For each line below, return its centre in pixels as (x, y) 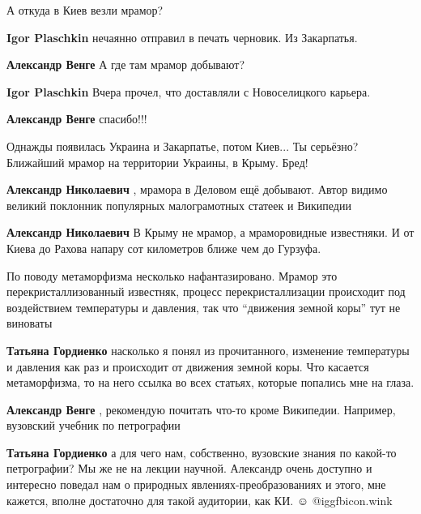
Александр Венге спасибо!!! (77, 119)
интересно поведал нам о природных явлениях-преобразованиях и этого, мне (196, 484)
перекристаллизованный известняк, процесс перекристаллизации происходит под (206, 291)
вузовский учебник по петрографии (94, 425)
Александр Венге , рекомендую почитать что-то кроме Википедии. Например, (201, 409)
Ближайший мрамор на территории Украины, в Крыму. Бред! (157, 162)
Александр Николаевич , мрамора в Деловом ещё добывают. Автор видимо (197, 189)
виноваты (30, 323)
